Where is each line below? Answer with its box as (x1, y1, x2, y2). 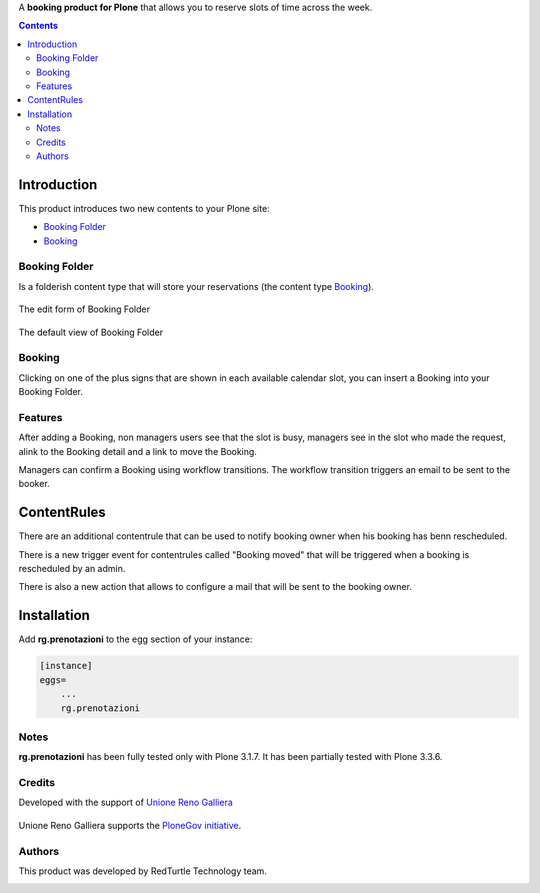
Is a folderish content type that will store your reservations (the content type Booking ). (18, 280, 375, 292)
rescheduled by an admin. (18, 563, 126, 575)
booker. (18, 478, 50, 490)
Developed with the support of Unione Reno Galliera (18, 796, 234, 809)
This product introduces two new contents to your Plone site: (18, 202, 270, 214)
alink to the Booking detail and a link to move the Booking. (18, 445, 257, 457)
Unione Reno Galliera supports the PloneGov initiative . (18, 819, 242, 831)
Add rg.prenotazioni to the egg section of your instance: (18, 633, 253, 645)
